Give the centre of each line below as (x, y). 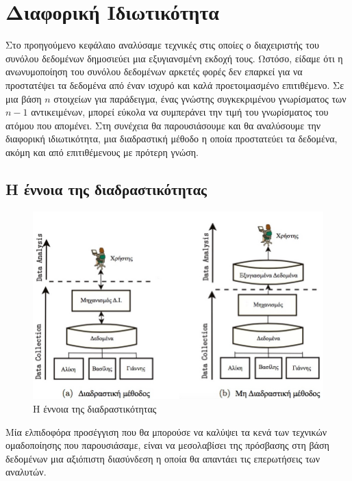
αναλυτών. (26, 472)
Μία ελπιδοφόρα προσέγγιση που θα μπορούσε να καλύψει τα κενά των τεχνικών (166, 431)
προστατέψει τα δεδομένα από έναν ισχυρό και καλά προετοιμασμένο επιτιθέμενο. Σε (175, 84)
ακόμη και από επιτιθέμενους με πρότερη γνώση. (102, 152)
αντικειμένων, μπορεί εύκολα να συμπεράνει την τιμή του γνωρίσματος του (180, 112)
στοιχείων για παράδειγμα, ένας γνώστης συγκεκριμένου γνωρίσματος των (200, 98)
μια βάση (24, 98)
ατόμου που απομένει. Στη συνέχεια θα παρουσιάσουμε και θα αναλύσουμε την (163, 125)
